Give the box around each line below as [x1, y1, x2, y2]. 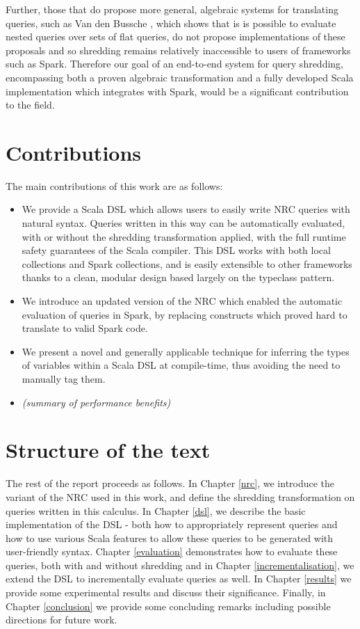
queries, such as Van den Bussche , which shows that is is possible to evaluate [6, 15, 336, 30]
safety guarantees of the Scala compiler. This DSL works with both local [22, 243, 331, 257]
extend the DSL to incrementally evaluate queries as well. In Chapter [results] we [6, 571, 352, 586]
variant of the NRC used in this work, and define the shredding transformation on [6, 489, 355, 504]
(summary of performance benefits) [22, 395, 171, 409]
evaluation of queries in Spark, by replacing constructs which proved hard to [22, 307, 347, 321]
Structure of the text [6, 436, 211, 464]
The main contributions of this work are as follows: [6, 178, 223, 193]
